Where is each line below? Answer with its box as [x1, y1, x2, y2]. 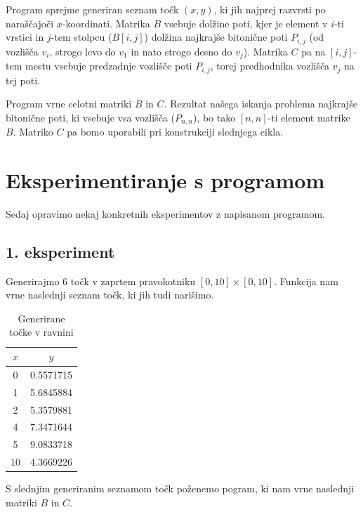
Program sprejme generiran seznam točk [6, 2, 179, 16]
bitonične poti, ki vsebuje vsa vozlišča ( [6, 110, 175, 124]
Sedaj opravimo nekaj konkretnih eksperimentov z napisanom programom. [6, 206, 325, 221]
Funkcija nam [279, 273, 338, 288]
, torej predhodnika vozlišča [210, 58, 330, 73]
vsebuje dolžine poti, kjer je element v [164, 15, 328, 30]
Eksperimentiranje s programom [6, 165, 325, 194]
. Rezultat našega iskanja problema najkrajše [164, 96, 358, 111]
